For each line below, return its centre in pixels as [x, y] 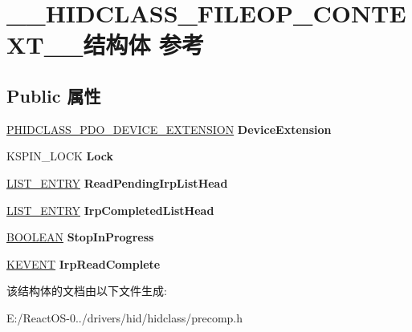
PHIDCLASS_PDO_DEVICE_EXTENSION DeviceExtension [169, 129]
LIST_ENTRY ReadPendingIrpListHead [117, 182]
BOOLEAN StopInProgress [80, 237]
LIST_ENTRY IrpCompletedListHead [110, 210]
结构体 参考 [144, 45]
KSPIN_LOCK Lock [60, 156]
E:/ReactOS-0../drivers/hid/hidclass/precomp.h [124, 317]
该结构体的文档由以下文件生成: [87, 291]
